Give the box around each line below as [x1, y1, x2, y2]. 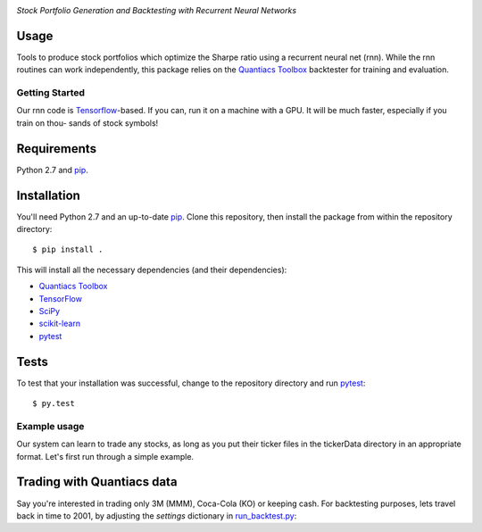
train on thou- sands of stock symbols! [16, 117, 159, 129]
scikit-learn [38, 318, 80, 329]
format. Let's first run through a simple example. [16, 451, 195, 461]
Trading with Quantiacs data [16, 474, 178, 490]
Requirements [16, 141, 97, 156]
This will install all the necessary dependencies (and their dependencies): [16, 264, 287, 275]
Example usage [16, 420, 85, 432]
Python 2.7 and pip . [16, 164, 88, 175]
